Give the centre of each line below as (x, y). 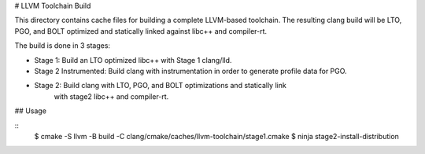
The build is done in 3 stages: (62, 46)
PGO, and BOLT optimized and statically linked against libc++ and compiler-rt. (141, 31)
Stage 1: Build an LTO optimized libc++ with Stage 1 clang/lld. (133, 60)
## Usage (31, 111)
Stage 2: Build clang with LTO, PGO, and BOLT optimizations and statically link (160, 86)
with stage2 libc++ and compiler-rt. (111, 96)
